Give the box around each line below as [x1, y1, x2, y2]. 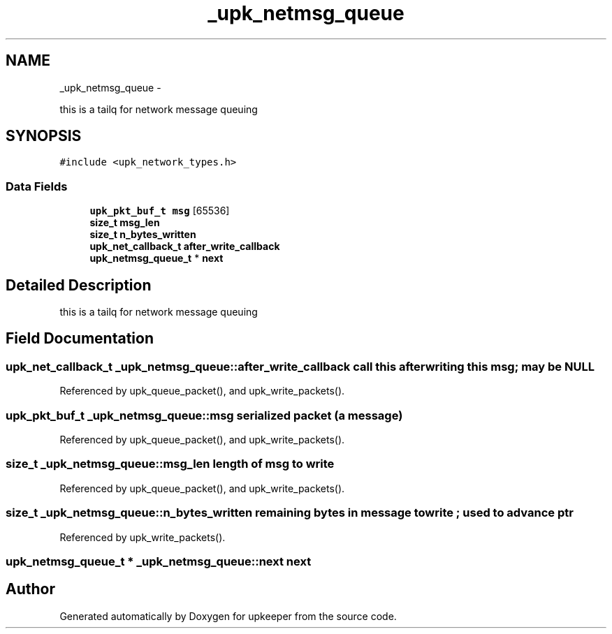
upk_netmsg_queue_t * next [89, 252, 224, 265]
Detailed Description [6, 276, 152, 294]
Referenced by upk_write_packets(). [59, 531, 226, 543]
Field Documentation [6, 330, 154, 348]
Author [6, 580, 55, 598]
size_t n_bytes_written [89, 228, 196, 241]
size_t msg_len [89, 216, 160, 229]
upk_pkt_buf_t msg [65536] [89, 205, 230, 217]
